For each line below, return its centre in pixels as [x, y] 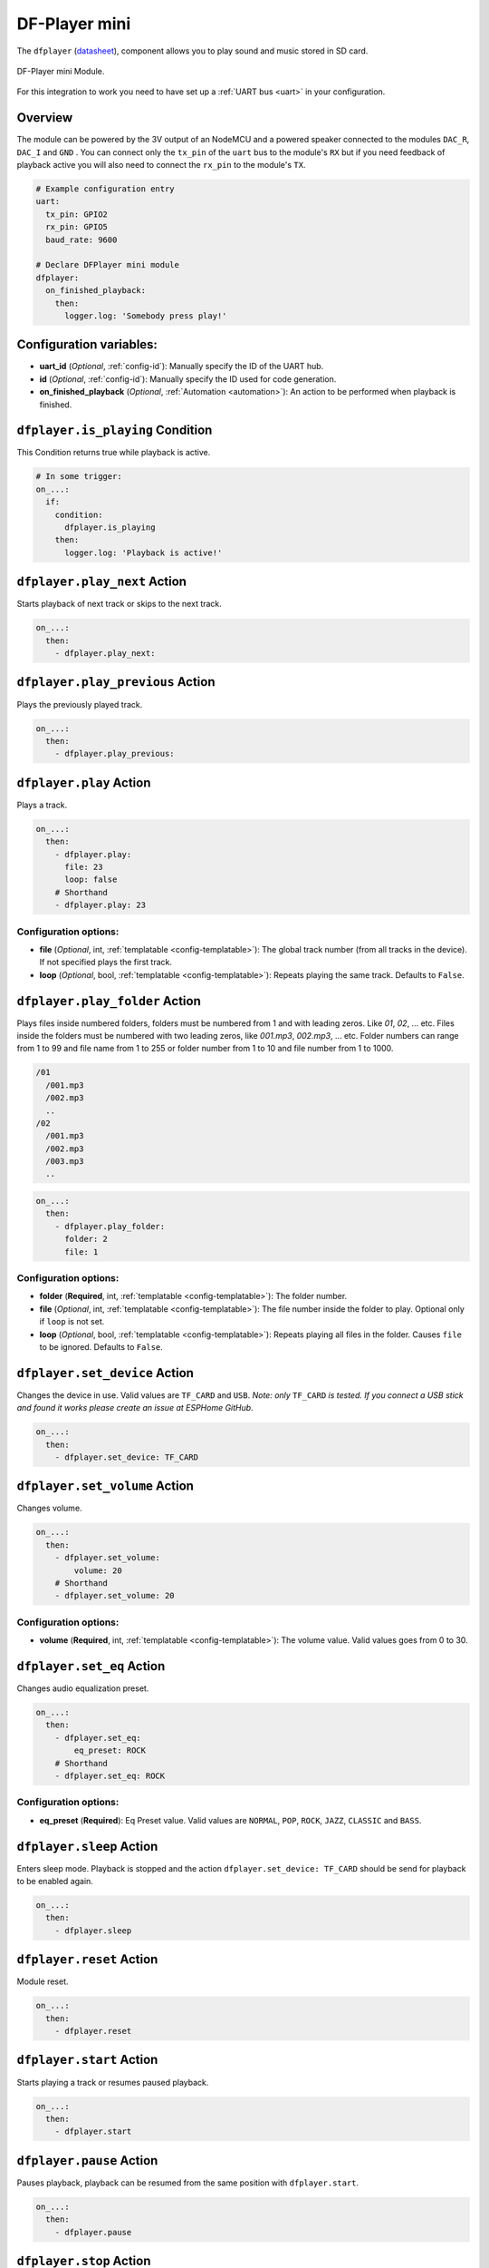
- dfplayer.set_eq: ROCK [110, 1776]
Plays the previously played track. [80, 704]
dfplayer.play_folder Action [109, 1001]
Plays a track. [42, 805]
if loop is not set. [72, 1322]
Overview [45, 118]
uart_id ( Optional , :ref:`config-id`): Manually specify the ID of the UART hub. [182, 367]
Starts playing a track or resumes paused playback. [113, 2082]
